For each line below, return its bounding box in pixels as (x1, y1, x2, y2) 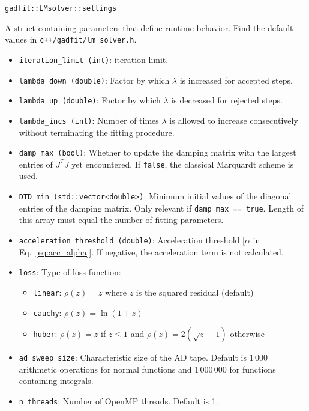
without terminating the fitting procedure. (19, 126, 175, 138)
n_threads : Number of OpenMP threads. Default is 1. (19, 395, 218, 407)
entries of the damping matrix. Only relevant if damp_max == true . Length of (19, 201, 304, 214)
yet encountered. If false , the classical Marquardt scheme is (71, 157, 294, 170)
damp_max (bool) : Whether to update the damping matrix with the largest (19, 146, 296, 159)
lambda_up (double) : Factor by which (19, 94, 161, 106)
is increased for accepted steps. (179, 73, 293, 86)
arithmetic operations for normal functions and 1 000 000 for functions (19, 362, 276, 375)
